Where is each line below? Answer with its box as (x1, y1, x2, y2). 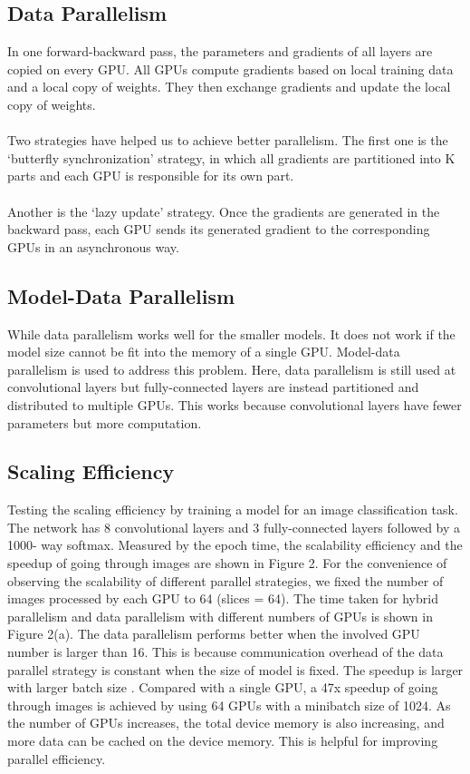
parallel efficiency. (7, 749, 106, 768)
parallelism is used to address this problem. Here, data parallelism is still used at (7, 359, 456, 378)
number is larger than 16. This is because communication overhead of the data (7, 642, 444, 661)
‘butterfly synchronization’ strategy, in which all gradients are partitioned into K (7, 148, 456, 167)
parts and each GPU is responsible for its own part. (7, 166, 294, 185)
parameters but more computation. (7, 413, 202, 432)
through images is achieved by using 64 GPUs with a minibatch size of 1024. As (7, 695, 451, 714)
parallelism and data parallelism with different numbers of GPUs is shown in (7, 606, 433, 625)
